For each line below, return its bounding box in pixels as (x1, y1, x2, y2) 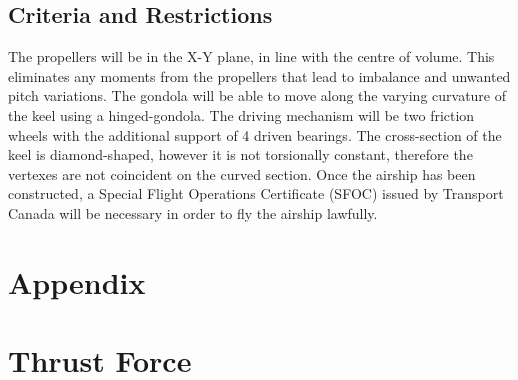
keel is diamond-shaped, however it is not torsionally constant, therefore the (8, 144, 473, 165)
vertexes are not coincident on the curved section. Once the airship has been (8, 163, 476, 184)
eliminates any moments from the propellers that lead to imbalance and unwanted (8, 65, 511, 86)
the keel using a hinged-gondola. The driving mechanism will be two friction (8, 104, 475, 125)
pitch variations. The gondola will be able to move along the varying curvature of (8, 85, 507, 106)
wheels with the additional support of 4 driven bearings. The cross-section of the (8, 124, 502, 145)
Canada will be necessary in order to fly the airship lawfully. (8, 202, 378, 223)
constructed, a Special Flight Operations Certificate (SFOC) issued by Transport (8, 183, 504, 204)
